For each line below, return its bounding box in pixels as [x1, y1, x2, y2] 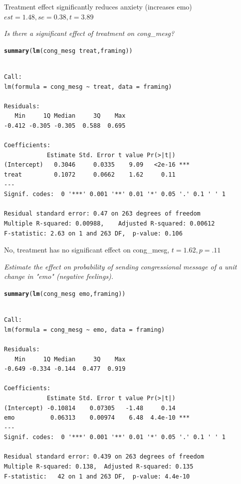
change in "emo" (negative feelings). [4, 271, 114, 281]
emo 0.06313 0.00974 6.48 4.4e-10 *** [4, 414, 190, 422]
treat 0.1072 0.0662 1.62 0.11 [4, 171, 176, 178]
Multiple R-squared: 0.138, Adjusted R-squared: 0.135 [4, 463, 194, 471]
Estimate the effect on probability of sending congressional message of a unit [4, 261, 237, 271]
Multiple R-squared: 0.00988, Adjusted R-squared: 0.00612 [4, 220, 215, 227]
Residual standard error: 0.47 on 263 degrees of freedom [4, 210, 201, 218]
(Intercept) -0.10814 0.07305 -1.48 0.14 [4, 404, 176, 412]
